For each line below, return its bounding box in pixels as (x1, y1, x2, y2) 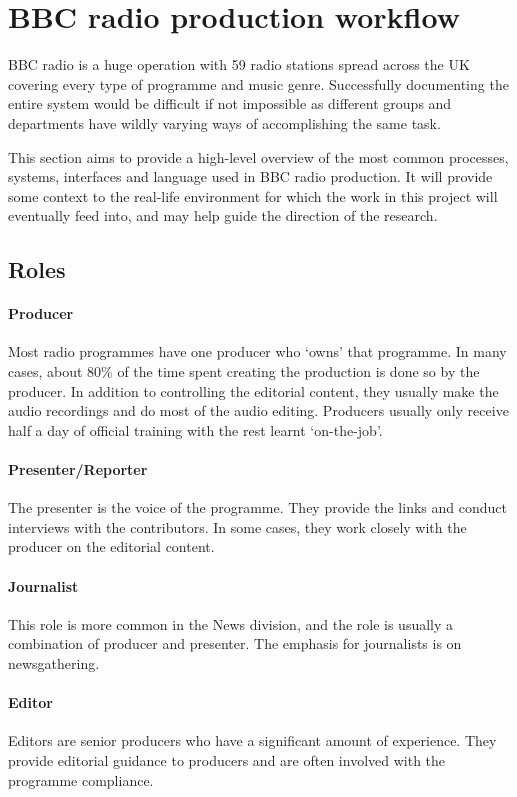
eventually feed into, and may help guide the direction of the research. (8, 205, 438, 226)
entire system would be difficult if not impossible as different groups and (8, 93, 452, 114)
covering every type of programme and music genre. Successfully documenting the (8, 73, 509, 94)
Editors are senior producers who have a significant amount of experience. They (8, 730, 497, 751)
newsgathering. (8, 652, 100, 673)
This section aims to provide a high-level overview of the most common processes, (8, 146, 509, 167)
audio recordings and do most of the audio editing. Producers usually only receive (8, 400, 509, 421)
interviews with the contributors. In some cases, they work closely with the (8, 516, 467, 537)
